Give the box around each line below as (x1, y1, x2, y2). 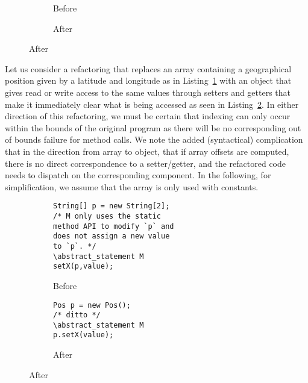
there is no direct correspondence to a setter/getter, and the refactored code (5, 157, 286, 169)
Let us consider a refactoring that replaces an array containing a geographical (5, 62, 292, 75)
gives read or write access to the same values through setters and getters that (5, 86, 291, 98)
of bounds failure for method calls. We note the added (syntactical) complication (5, 133, 303, 146)
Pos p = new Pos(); (53, 300, 131, 310)
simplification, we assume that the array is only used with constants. (5, 180, 259, 193)
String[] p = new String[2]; (53, 202, 170, 211)
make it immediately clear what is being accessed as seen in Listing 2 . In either (5, 98, 299, 110)
